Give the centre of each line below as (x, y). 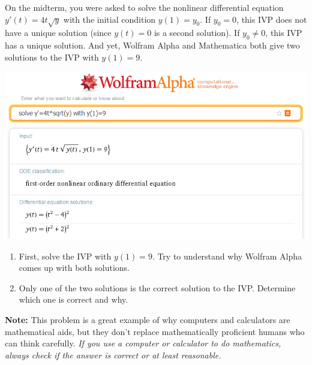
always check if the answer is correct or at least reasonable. (113, 355)
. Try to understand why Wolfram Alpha (227, 256)
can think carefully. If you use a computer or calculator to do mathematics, (143, 343)
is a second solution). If (197, 33)
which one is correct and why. (73, 299)
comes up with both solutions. (74, 268)
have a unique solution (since (58, 33)
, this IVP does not (272, 19)
